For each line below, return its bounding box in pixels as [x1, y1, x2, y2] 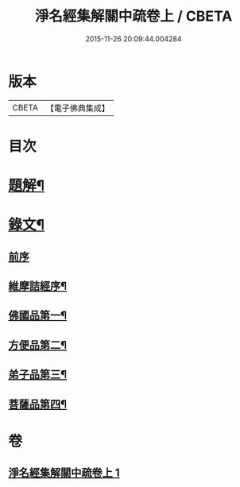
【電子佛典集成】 [45, 102, 110, 114]
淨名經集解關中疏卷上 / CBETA [34, 7, 233, 25]
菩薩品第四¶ [8, 397, 68, 411]
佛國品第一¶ [8, 309, 68, 323]
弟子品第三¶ [8, 368, 68, 381]
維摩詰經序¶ [8, 280, 68, 293]
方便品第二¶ [8, 338, 68, 352]
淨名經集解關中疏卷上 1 [8, 466, 121, 480]
